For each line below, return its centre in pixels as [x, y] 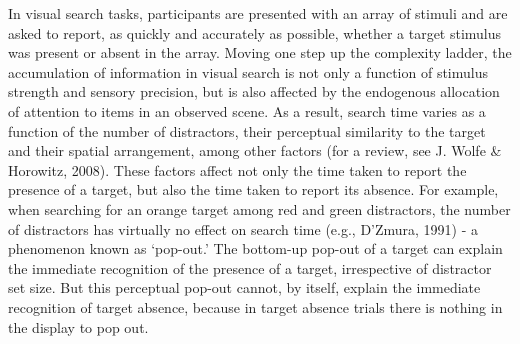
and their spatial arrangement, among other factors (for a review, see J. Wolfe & [255, 150]
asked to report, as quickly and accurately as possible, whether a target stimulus [255, 32]
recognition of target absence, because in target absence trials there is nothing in [255, 306]
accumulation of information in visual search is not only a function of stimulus [248, 71]
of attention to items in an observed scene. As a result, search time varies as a [247, 110]
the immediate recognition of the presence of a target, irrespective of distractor [250, 267]
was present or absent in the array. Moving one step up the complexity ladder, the [260, 52]
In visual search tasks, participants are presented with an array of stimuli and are [258, 13]
